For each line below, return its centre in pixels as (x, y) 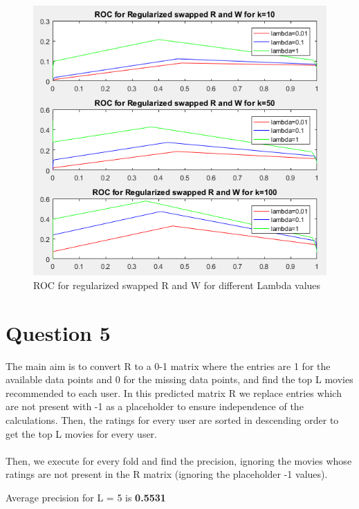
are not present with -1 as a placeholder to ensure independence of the (155, 406)
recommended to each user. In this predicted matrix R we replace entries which (174, 392)
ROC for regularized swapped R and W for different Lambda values (177, 285)
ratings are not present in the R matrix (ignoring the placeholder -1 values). (167, 474)
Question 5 (58, 332)
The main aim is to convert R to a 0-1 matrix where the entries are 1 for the (168, 365)
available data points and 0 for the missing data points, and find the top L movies (179, 379)
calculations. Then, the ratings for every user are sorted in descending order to (172, 420)
